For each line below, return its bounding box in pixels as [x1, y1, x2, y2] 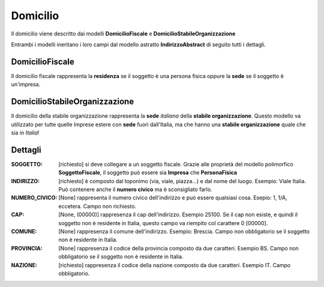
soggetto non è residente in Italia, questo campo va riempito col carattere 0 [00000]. [58, 219, 268, 226]
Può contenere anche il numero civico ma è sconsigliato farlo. [58, 186, 212, 193]
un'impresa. [11, 81, 41, 88]
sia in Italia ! [11, 129, 40, 136]
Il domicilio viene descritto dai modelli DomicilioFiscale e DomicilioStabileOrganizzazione [11, 30, 236, 37]
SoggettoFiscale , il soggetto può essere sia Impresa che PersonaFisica [58, 169, 237, 177]
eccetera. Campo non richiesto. [58, 202, 137, 210]
